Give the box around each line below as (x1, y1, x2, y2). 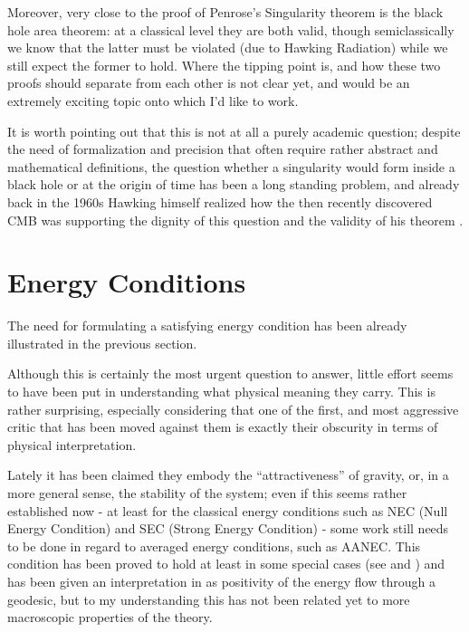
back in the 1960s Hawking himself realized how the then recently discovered (7, 192, 433, 211)
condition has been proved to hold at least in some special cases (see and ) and (7, 554, 445, 573)
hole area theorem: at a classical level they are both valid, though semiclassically (7, 20, 455, 39)
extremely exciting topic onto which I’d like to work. (7, 91, 299, 110)
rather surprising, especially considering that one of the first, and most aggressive (7, 399, 459, 418)
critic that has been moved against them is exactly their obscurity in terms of (7, 417, 438, 436)
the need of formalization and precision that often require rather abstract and (7, 139, 438, 158)
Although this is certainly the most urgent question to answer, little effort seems (7, 364, 454, 383)
